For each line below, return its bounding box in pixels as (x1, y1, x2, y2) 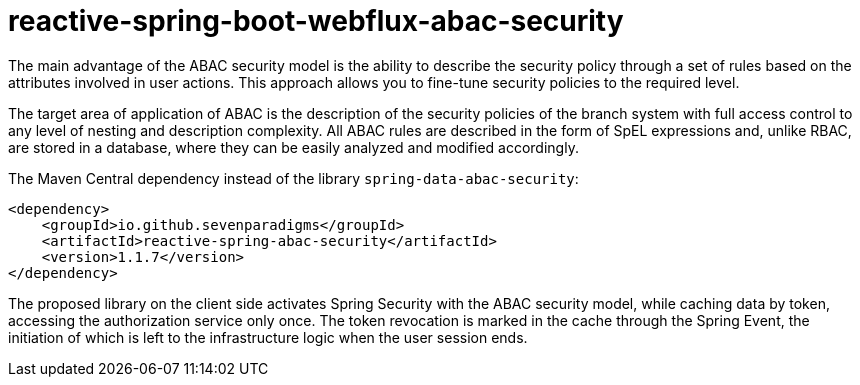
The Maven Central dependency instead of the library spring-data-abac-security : (8, 169, 579, 187)
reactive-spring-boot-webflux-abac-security (8, 4, 624, 38)
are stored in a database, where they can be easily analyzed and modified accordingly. (8, 138, 579, 156)
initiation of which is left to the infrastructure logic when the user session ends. (8, 328, 528, 346)
